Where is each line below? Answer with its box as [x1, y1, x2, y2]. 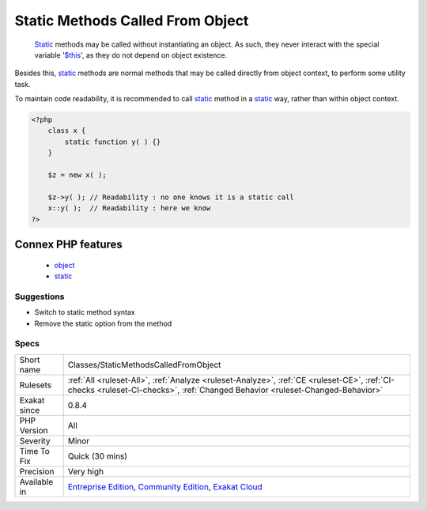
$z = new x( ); [47, 171, 107, 179]
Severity [19, 435, 51, 446]
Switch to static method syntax [34, 308, 135, 317]
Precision [19, 466, 55, 477]
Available [19, 476, 54, 487]
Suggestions [14, 291, 65, 302]
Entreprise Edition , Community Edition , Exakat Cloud [67, 481, 263, 492]
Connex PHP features [14, 238, 123, 251]
